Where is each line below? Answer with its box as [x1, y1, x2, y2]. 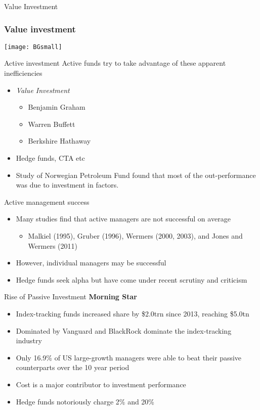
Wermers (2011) [28, 240, 77, 251]
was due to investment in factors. [16, 179, 119, 190]
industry [16, 335, 42, 346]
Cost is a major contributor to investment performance [16, 379, 186, 389]
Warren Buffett [28, 118, 75, 129]
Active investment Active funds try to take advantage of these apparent [4, 58, 226, 68]
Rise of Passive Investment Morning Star [4, 291, 137, 302]
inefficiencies [4, 68, 42, 78]
